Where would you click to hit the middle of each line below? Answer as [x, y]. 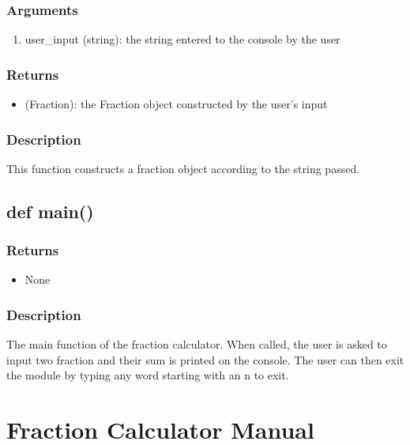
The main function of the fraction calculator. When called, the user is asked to [197, 344]
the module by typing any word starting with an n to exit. [148, 375]
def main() [50, 211]
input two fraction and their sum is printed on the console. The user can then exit [205, 359]
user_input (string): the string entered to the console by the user [182, 39]
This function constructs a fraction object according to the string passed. [183, 168]
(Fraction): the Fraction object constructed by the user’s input [176, 104]
